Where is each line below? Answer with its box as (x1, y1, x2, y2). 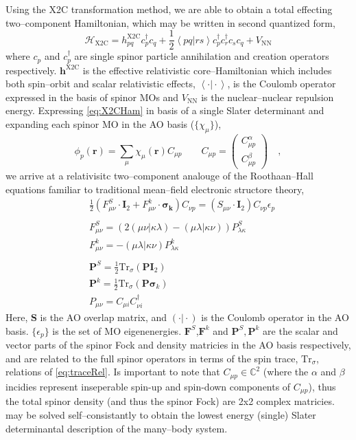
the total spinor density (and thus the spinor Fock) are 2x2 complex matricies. (5, 394, 335, 408)
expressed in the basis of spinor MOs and (5, 89, 179, 104)
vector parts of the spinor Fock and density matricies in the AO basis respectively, (5, 338, 351, 352)
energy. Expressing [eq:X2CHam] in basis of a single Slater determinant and (5, 103, 324, 118)
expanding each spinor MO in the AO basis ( (5, 117, 195, 131)
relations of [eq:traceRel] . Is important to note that (5, 364, 220, 379)
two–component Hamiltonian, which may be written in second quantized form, (5, 15, 335, 30)
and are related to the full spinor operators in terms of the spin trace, (5, 351, 298, 365)
